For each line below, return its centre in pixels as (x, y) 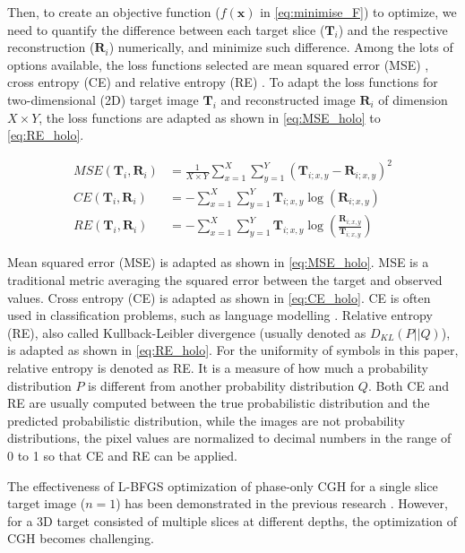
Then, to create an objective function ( (114, 12)
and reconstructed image (288, 99)
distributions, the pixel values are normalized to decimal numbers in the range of (229, 438)
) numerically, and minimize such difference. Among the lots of (281, 47)
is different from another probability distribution (221, 385)
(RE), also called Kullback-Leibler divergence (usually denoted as (187, 332)
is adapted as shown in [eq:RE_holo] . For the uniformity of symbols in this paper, (233, 350)
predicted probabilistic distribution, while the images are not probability (206, 420)
